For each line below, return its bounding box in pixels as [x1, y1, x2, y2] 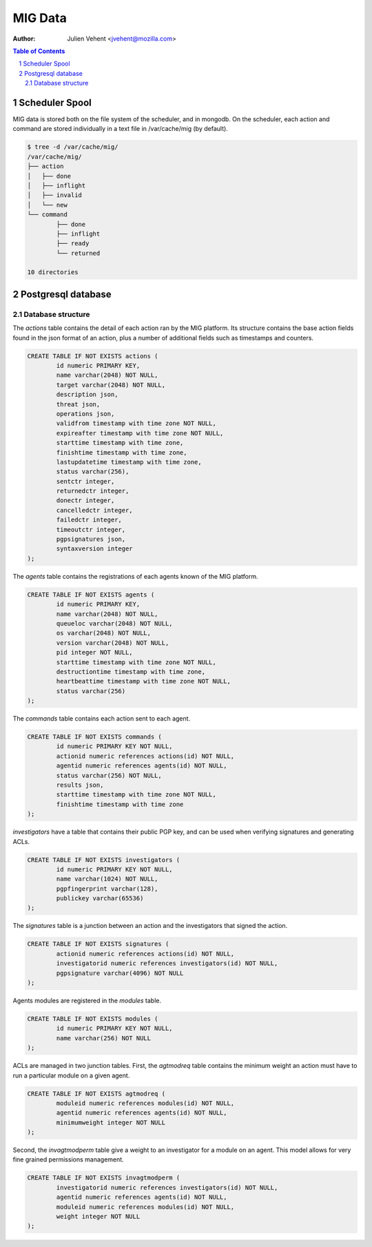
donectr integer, [56, 497, 115, 504]
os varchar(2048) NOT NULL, [56, 629, 152, 637]
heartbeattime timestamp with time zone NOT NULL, [56, 677, 231, 686]
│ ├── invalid [27, 192, 83, 199]
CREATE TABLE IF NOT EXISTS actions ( [27, 352, 158, 360]
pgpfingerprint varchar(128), [56, 885, 158, 892]
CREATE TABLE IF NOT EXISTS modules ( [27, 1015, 158, 1022]
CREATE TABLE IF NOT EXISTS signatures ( [27, 940, 169, 948]
